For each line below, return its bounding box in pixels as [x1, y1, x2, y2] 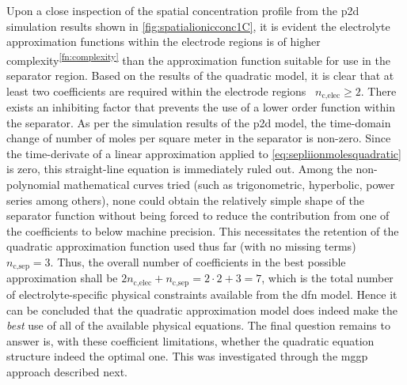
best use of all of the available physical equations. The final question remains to [6, 317, 390, 334]
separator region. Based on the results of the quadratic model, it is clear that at [6, 67, 394, 84]
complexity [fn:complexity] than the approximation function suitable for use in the [6, 49, 390, 68]
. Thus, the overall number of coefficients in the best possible [50, 254, 346, 270]
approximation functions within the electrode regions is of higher [6, 33, 321, 50]
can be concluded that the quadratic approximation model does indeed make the [6, 301, 398, 318]
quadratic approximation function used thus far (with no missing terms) [6, 238, 356, 255]
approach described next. [6, 363, 128, 379]
